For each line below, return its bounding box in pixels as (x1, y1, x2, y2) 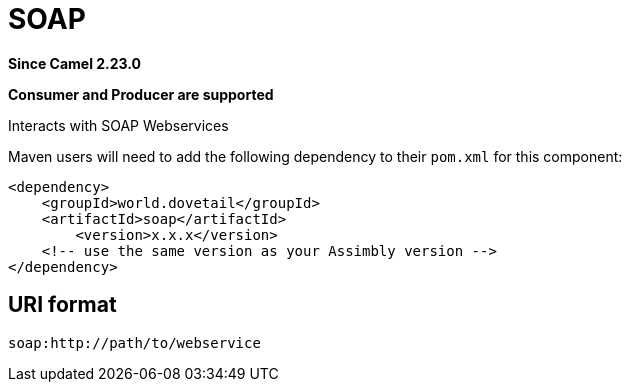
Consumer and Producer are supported (8, 85, 274, 103)
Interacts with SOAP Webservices (8, 116, 229, 134)
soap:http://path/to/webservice (8, 334, 261, 351)
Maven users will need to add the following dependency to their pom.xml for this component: (8, 147, 623, 165)
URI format (8, 292, 117, 318)
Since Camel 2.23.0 (8, 54, 142, 72)
